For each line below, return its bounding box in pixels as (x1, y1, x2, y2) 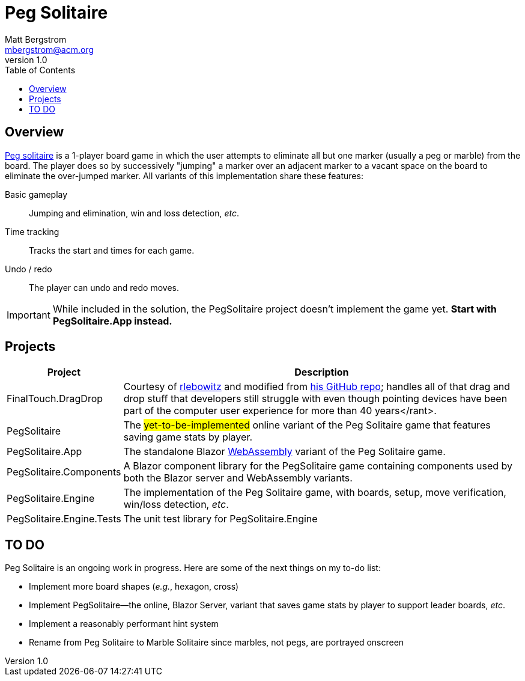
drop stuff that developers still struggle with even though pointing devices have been (123, 392, 508, 405)
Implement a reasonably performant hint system (29, 618, 219, 629)
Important (7, 308, 50, 321)
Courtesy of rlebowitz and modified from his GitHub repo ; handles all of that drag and (123, 380, 511, 393)
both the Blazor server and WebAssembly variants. (123, 472, 353, 484)
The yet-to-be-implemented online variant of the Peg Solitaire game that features (123, 419, 491, 432)
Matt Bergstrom (5, 34, 67, 44)
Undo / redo (5, 263, 52, 274)
